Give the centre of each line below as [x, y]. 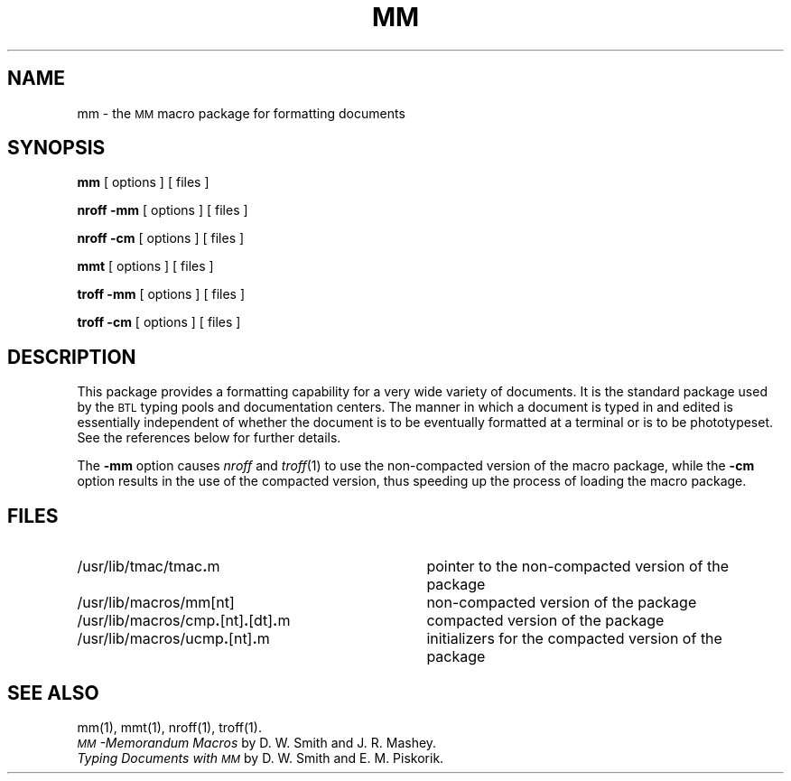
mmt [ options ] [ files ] [145, 266]
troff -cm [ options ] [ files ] [159, 322]
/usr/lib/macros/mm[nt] [156, 603]
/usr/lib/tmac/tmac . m [149, 567]
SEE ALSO [53, 693]
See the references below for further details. [209, 438]
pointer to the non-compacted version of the [578, 567]
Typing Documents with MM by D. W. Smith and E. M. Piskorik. [261, 758]
